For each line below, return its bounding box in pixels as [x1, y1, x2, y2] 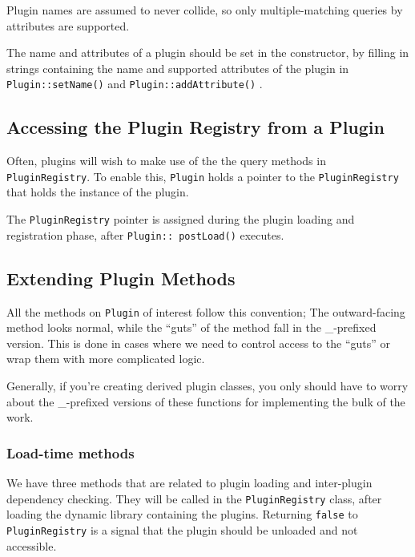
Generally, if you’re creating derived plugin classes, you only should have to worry [6, 377, 409, 394]
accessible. [6, 537, 57, 554]
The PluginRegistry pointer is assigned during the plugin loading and [6, 211, 355, 228]
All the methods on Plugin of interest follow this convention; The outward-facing [6, 303, 405, 320]
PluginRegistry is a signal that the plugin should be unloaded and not [6, 521, 358, 538]
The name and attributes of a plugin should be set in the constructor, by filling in [6, 44, 409, 61]
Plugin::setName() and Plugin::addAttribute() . [6, 75, 263, 92]
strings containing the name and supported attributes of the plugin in [6, 59, 349, 76]
